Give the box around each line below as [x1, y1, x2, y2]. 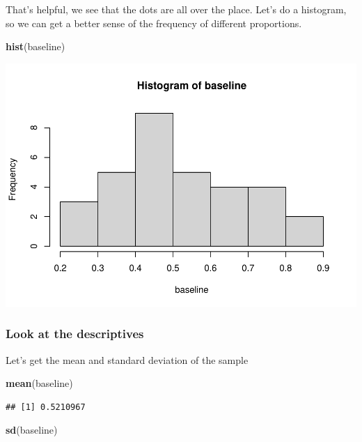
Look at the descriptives [6, 325, 144, 342]
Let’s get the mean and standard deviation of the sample [6, 352, 249, 367]
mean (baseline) [6, 376, 73, 390]
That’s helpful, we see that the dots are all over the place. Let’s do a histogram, [6, 2, 347, 16]
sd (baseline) [6, 422, 58, 437]
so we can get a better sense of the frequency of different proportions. [6, 15, 302, 30]
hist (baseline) [6, 39, 65, 54]
